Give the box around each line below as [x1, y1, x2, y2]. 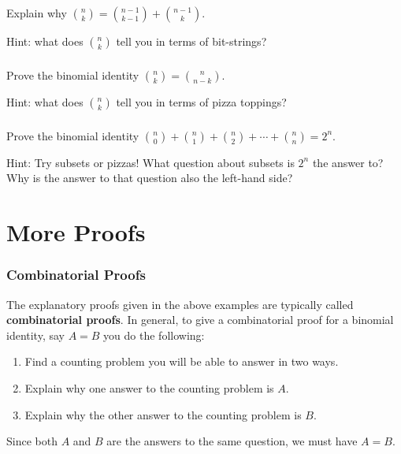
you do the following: [103, 326, 205, 343]
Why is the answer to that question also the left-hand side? [6, 169, 293, 186]
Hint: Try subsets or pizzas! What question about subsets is [6, 154, 295, 170]
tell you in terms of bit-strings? [116, 32, 267, 49]
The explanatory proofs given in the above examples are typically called [6, 296, 354, 312]
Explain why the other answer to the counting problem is [24, 406, 302, 422]
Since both [6, 433, 58, 449]
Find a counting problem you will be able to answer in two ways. [24, 353, 339, 370]
